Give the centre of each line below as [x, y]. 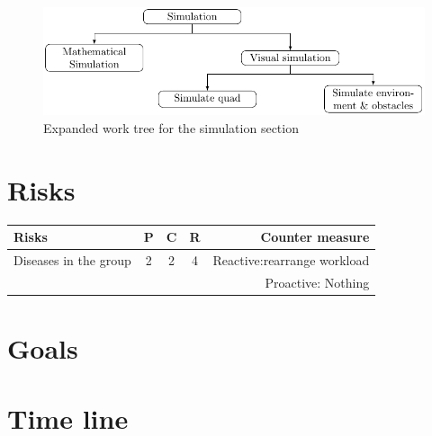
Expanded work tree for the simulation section [171, 127]
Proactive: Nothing [317, 282]
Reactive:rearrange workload [291, 259]
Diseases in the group [72, 259]
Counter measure [315, 237]
